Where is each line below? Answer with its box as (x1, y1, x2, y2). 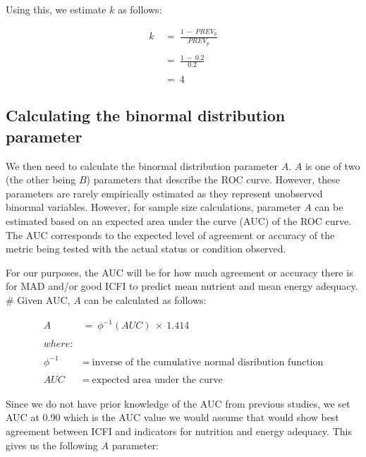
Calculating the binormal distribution (6, 104, 286, 126)
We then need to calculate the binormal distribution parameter (6, 158, 279, 173)
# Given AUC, (6, 292, 71, 307)
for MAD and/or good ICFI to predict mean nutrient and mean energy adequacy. (6, 279, 358, 293)
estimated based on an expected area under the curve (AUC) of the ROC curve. (6, 214, 352, 228)
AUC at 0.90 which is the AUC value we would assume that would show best (6, 410, 339, 425)
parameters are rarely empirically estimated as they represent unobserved (6, 185, 323, 200)
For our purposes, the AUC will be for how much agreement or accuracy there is (6, 264, 353, 279)
